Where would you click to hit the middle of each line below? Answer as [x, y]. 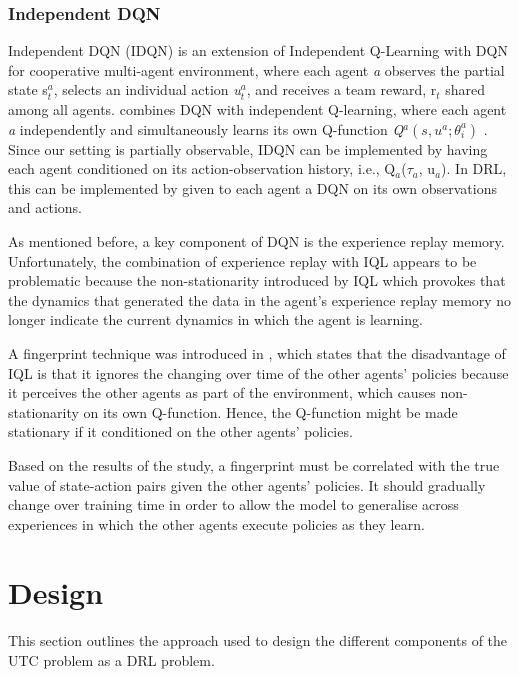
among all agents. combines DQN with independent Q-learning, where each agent [257, 109]
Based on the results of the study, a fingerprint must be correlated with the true [254, 464]
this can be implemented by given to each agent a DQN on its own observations [252, 187]
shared [465, 89]
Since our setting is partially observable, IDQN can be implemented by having [248, 148]
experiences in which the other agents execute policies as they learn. [216, 523]
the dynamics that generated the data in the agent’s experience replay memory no [260, 299]
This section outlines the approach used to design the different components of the [258, 640]
